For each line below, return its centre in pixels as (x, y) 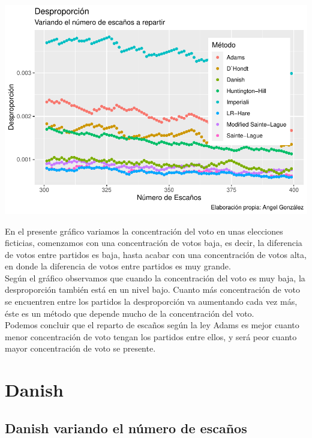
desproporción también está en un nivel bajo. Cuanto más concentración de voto (152, 289)
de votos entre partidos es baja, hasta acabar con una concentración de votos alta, (156, 254)
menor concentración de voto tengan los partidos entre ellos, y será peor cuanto (151, 336)
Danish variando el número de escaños (126, 427)
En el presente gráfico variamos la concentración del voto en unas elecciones (144, 231)
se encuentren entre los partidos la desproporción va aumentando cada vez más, (151, 301)
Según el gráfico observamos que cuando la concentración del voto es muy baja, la (155, 277)
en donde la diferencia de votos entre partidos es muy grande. (118, 266)
